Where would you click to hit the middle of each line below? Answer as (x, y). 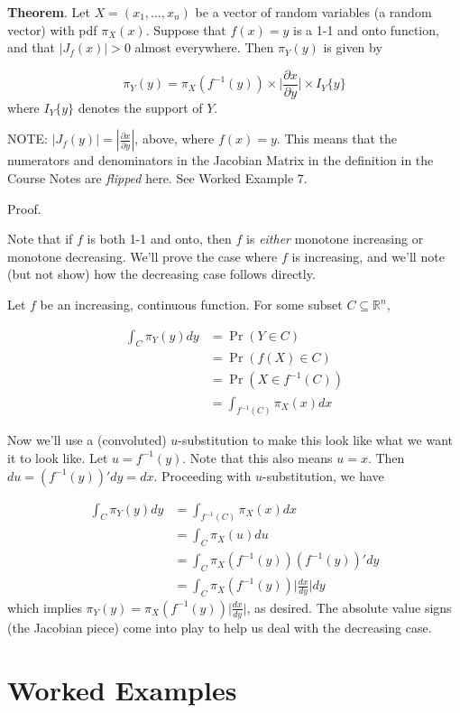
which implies (45, 607)
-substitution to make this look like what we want (316, 440)
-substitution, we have (323, 475)
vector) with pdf (52, 29)
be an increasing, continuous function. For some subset (191, 304)
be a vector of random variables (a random (313, 12)
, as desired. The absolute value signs (349, 607)
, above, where (175, 139)
